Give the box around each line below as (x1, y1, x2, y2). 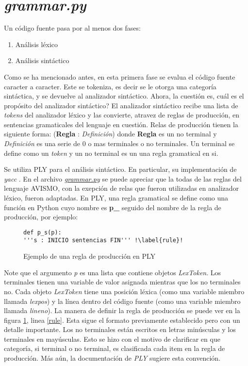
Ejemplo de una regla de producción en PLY (23, 251, 156, 261)
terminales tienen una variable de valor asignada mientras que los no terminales (4, 277, 241, 287)
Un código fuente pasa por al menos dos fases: (4, 23, 141, 33)
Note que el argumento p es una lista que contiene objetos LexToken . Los (4, 267, 221, 277)
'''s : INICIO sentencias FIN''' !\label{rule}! (23, 237, 183, 244)
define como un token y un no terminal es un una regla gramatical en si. (4, 148, 218, 158)
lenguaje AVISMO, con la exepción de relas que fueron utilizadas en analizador (4, 183, 239, 193)
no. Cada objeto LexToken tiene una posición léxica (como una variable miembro (4, 286, 245, 296)
